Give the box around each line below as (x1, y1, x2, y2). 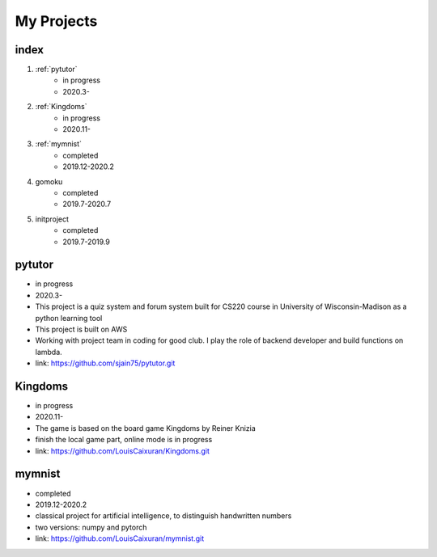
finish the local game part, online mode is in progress (35, 435, 213, 445)
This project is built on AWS (35, 324, 128, 334)
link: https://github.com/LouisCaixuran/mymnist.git (35, 534, 205, 543)
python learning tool (35, 313, 103, 323)
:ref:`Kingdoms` (35, 102, 87, 112)
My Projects (15, 12, 98, 30)
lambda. (35, 347, 62, 357)
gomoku (35, 176, 63, 186)
